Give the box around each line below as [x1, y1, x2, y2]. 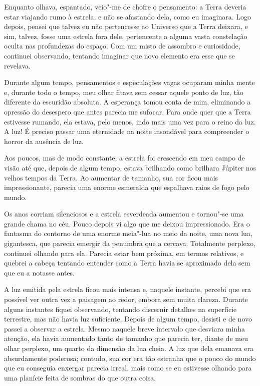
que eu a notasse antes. [4, 267, 75, 277]
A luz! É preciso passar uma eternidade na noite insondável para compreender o [4, 126, 249, 136]
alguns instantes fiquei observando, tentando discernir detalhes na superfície [4, 303, 237, 314]
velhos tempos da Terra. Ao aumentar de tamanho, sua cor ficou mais [4, 172, 218, 182]
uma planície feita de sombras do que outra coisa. [4, 372, 156, 382]
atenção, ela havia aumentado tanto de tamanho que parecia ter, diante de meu [4, 333, 248, 343]
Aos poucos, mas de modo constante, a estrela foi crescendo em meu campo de [4, 152, 245, 163]
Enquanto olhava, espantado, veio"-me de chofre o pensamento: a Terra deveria [4, 1, 246, 11]
